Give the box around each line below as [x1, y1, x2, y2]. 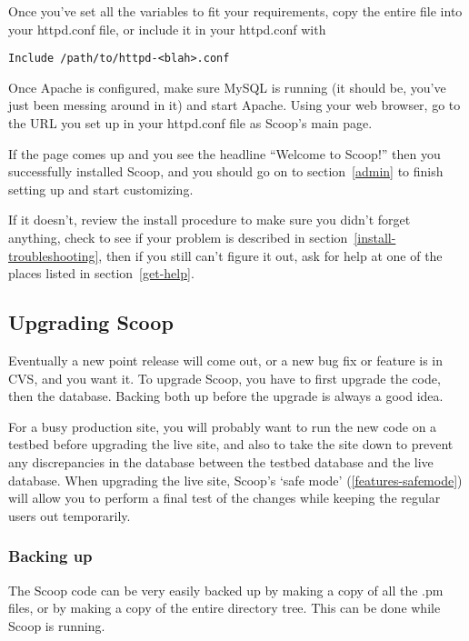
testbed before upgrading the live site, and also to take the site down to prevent [8, 435, 454, 454]
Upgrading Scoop [8, 308, 174, 336]
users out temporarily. [8, 506, 131, 525]
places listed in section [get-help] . [8, 264, 195, 283]
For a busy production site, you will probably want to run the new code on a [8, 416, 437, 436]
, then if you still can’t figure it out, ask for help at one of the [98, 245, 443, 265]
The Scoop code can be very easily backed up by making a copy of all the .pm [8, 580, 444, 599]
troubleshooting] [8, 245, 99, 265]
